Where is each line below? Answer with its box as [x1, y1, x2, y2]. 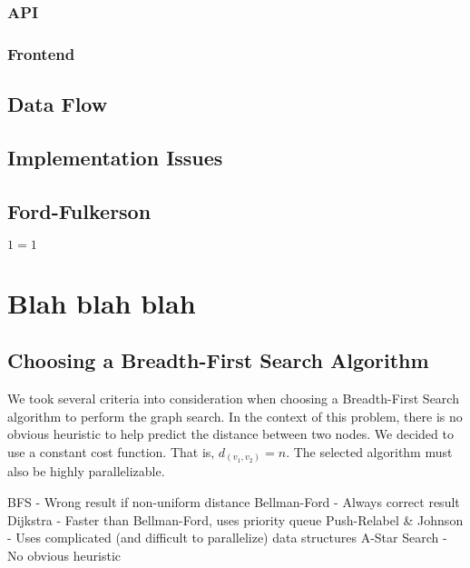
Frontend [7, 42, 75, 65]
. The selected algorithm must [286, 442, 453, 461]
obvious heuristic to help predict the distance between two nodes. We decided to [7, 424, 454, 443]
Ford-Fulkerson [7, 196, 152, 224]
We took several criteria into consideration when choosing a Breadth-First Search [7, 389, 459, 408]
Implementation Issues [7, 143, 223, 171]
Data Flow [7, 90, 108, 118]
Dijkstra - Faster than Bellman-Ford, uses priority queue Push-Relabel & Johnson [7, 510, 464, 529]
